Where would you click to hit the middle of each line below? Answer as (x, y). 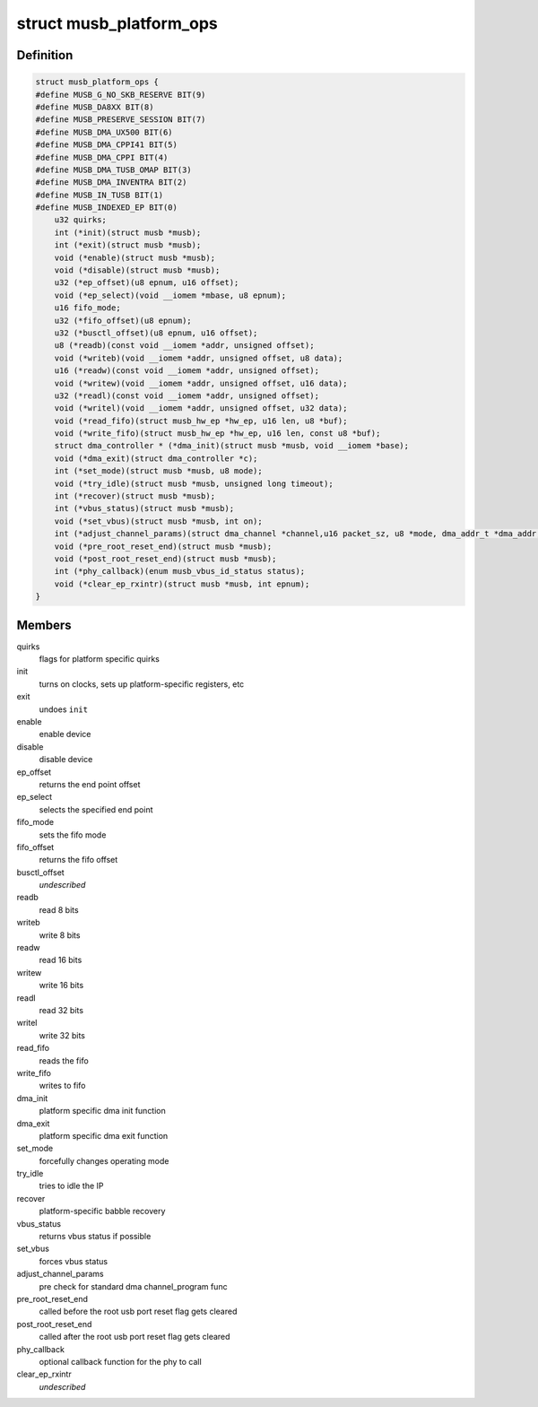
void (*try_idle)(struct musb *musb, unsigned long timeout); (194, 483)
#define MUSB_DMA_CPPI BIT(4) (102, 157)
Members (44, 625)
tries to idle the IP (71, 1186)
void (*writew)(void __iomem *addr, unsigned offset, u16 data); (201, 383)
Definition (45, 55)
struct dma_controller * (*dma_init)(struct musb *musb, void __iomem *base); (232, 446)
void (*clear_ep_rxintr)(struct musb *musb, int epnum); (182, 584)
